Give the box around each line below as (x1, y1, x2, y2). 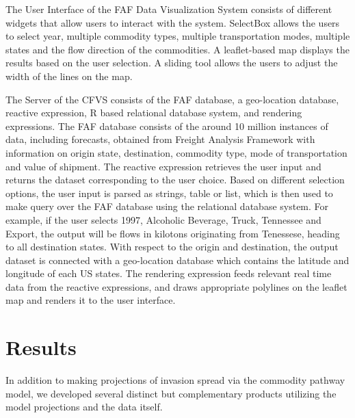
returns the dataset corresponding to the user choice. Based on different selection (5, 172, 345, 187)
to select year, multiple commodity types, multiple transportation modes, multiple (5, 29, 350, 43)
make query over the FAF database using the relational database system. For (5, 199, 329, 213)
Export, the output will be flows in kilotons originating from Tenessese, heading (5, 226, 340, 240)
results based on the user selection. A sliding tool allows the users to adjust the (5, 55, 338, 70)
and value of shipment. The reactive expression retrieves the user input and (5, 159, 321, 173)
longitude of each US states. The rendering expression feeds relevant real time (5, 266, 332, 280)
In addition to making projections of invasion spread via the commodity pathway (5, 373, 345, 387)
